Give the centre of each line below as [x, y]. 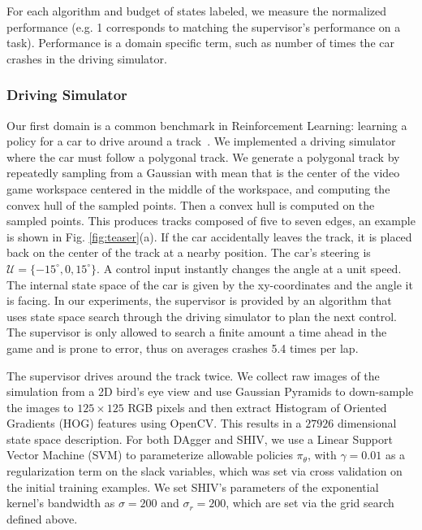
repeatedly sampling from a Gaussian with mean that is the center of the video [203, 173]
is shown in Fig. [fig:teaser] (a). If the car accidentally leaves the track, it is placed [209, 236]
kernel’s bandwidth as [61, 503]
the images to [40, 407]
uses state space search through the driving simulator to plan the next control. [202, 316]
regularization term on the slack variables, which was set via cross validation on [205, 471]
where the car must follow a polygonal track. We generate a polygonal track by [203, 156]
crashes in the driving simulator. [87, 58]
